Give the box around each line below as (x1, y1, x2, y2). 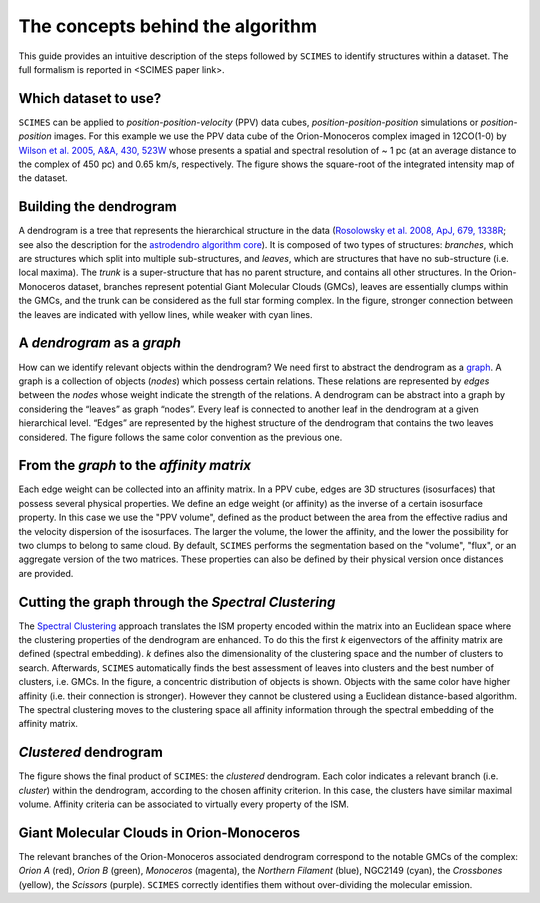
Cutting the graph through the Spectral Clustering (18, 593, 336, 610)
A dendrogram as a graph (18, 335, 182, 352)
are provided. (18, 567, 74, 579)
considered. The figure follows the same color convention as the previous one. (18, 431, 343, 443)
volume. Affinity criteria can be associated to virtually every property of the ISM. (18, 798, 350, 810)
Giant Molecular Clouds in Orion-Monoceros (18, 824, 300, 841)
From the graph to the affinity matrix (18, 457, 252, 474)
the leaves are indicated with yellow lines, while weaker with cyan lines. (18, 308, 314, 320)
